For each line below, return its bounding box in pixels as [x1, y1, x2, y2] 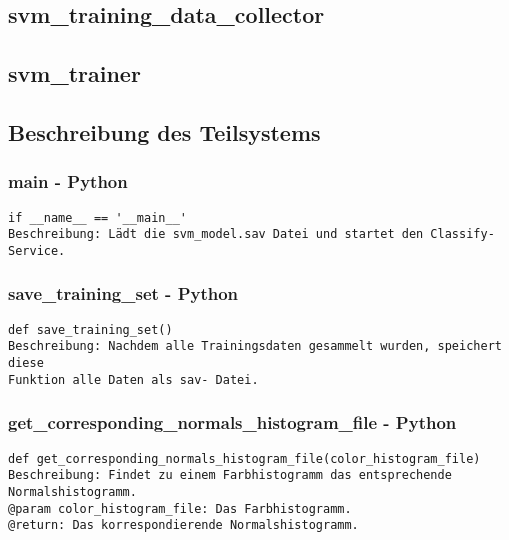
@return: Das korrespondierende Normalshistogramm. [8, 518, 359, 533]
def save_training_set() [8, 322, 173, 337]
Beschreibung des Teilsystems [8, 116, 321, 147]
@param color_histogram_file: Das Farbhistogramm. [8, 501, 352, 516]
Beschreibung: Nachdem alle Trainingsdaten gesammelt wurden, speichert [8, 339, 502, 354]
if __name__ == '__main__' [8, 210, 187, 225]
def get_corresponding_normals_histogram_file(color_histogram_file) [8, 451, 481, 466]
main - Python [8, 169, 128, 194]
